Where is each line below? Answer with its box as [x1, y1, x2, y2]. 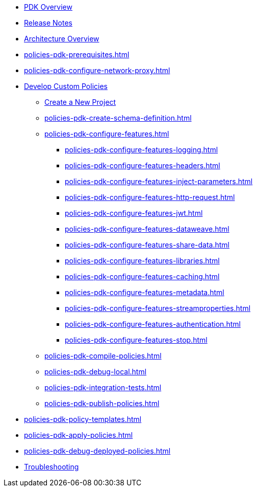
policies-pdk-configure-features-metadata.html [65, 288, 224, 297]
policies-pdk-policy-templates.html [24, 415, 142, 423]
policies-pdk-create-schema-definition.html [44, 114, 192, 122]
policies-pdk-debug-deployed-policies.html [24, 447, 171, 455]
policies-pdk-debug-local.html [44, 367, 147, 376]
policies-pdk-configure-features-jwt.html [65, 209, 203, 217]
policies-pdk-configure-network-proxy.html [24, 66, 170, 75]
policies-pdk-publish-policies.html [44, 399, 160, 408]
